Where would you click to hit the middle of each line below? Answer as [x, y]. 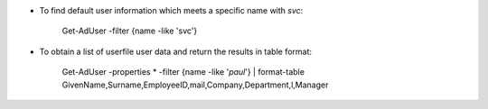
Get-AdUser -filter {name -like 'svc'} [130, 31]
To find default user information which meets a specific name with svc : [171, 10]
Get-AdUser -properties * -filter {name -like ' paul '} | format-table [183, 72]
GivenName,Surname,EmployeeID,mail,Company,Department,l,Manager [195, 85]
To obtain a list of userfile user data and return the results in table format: [175, 51]
